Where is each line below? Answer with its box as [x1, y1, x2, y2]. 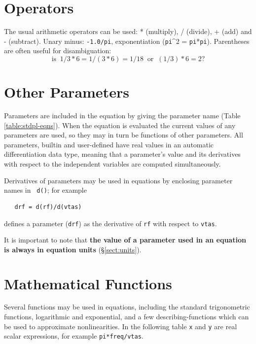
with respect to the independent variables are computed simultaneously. [4, 159, 221, 169]
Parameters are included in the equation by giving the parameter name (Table [4, 110, 241, 121]
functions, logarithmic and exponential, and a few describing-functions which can [4, 311, 249, 322]
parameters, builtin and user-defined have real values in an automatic [4, 139, 214, 149]
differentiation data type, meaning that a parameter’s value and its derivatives [4, 149, 241, 159]
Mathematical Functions [4, 273, 172, 293]
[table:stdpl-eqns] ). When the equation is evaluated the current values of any [4, 120, 236, 130]
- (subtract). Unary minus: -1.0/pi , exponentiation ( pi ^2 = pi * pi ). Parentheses [4, 35, 250, 46]
